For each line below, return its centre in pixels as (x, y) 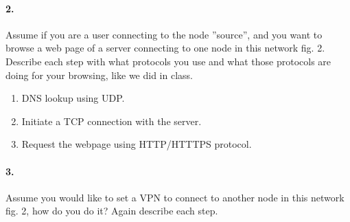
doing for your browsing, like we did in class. (99, 75)
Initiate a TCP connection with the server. (112, 121)
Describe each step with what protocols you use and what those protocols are (168, 61)
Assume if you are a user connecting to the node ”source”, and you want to (164, 34)
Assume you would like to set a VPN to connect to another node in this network (175, 197)
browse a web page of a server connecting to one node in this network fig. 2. (165, 48)
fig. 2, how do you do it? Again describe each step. (112, 211)
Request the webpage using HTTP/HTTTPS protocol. (137, 144)
